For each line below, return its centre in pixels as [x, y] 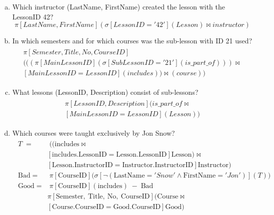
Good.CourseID [137, 207]
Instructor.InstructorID [158, 165]
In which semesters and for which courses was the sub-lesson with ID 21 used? [132, 41]
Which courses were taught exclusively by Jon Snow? [93, 132]
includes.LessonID [79, 155]
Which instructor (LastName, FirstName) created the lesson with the [118, 6]
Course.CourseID [78, 207]
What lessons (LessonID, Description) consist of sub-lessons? [105, 92]
